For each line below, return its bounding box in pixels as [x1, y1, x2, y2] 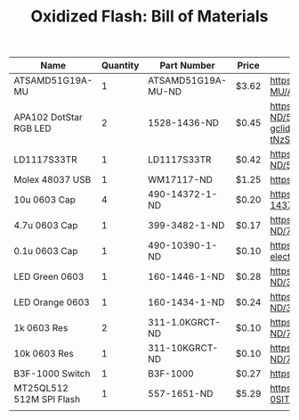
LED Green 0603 [13, 270, 85, 283]
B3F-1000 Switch [13, 367, 91, 380]
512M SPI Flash [13, 393, 81, 406]
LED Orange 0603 [13, 296, 91, 309]
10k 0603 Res [13, 348, 74, 360]
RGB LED [13, 122, 52, 135]
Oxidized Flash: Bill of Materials [30, 6, 269, 27]
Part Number [159, 60, 215, 72]
